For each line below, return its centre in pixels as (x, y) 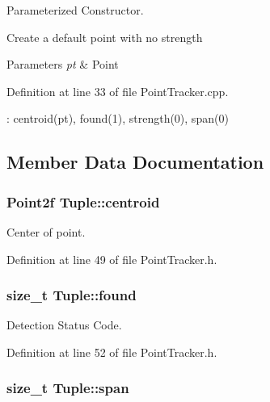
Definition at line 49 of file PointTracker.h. (112, 259)
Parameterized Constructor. (75, 10)
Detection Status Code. (64, 325)
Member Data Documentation (135, 162)
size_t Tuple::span (68, 388)
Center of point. (46, 231)
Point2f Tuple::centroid (83, 201)
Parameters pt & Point (63, 64)
